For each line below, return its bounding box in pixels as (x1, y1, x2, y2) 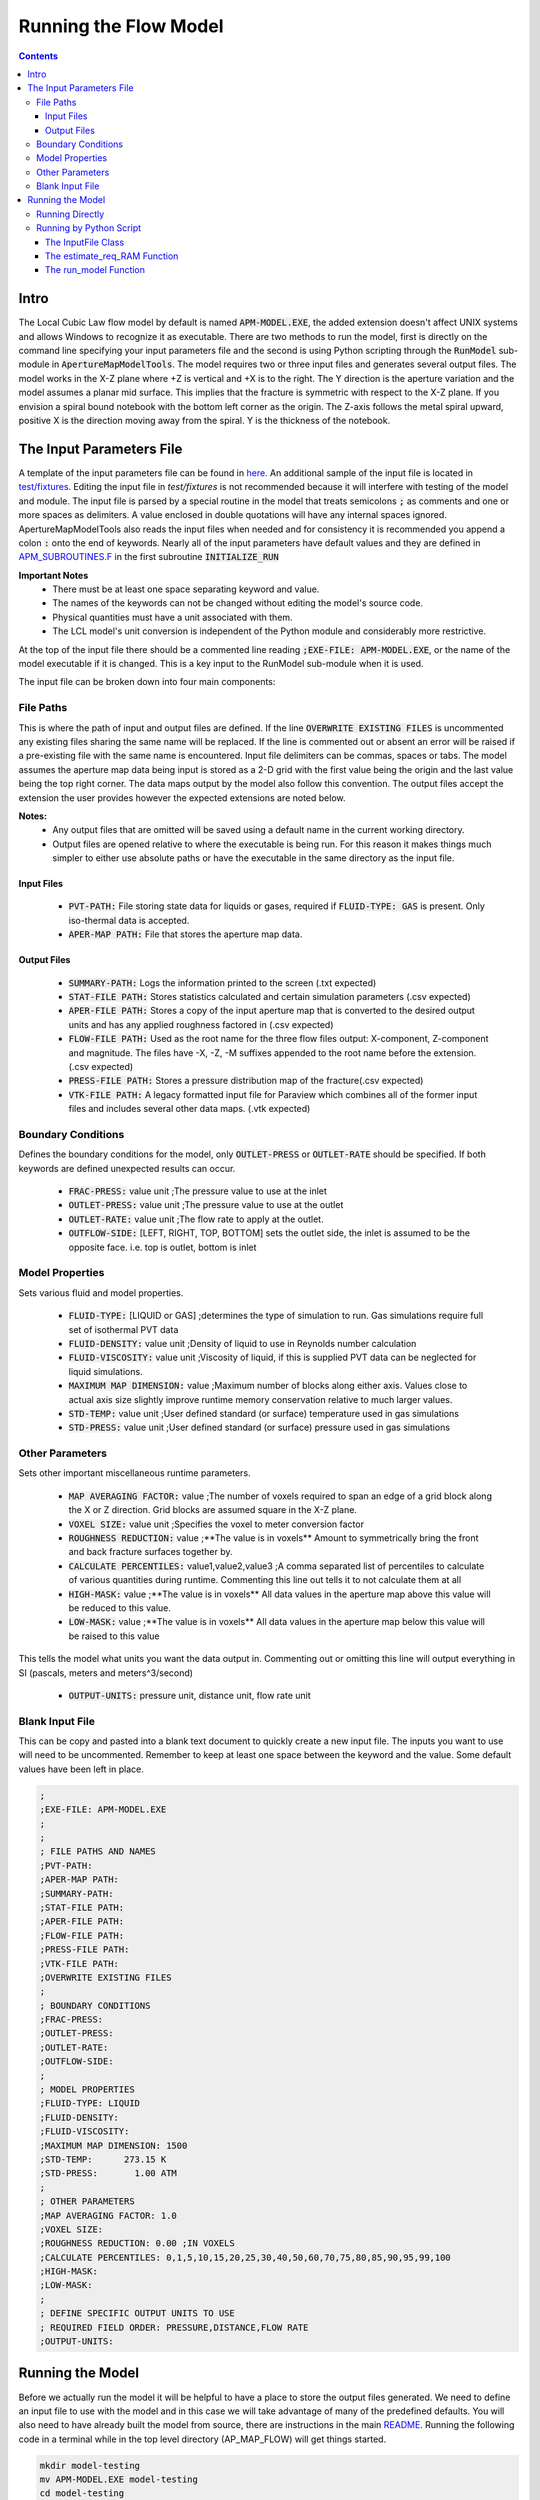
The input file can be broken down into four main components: (18, 676, 276, 688)
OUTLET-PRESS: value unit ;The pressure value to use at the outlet (68, 1199, 344, 1211)
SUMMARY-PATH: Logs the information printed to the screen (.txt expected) (68, 976, 377, 989)
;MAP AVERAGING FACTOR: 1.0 (39, 2210, 177, 2221)
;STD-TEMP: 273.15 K (39, 2153, 167, 2165)
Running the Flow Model (18, 15, 224, 37)
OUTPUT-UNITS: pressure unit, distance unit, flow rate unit (68, 1689, 312, 1701)
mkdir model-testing (39, 2460, 140, 2471)
